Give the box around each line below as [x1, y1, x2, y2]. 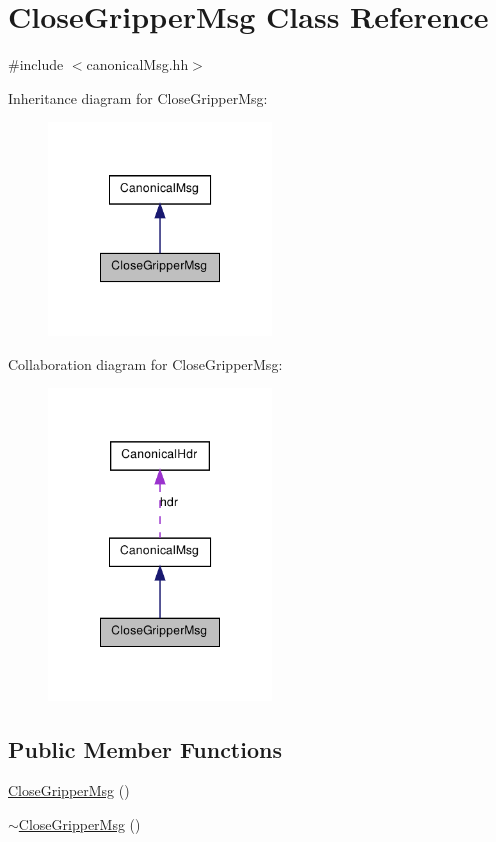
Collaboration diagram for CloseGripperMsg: [8, 353, 283, 374]
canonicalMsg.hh [86, 54, 189, 75]
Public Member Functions [8, 733, 282, 764]
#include [8, 54, 64, 75]
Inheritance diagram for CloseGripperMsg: [8, 87, 268, 108]
